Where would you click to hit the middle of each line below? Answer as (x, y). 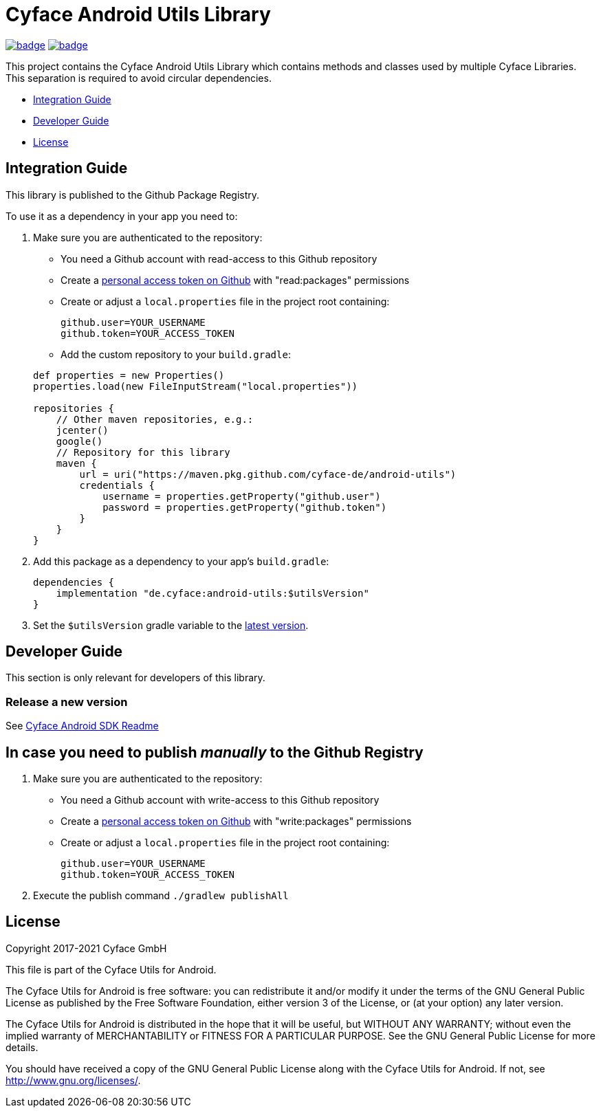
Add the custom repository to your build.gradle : (176, 354)
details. (22, 1047)
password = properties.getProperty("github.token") (245, 507)
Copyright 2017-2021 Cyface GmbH (86, 948)
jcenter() (82, 430)
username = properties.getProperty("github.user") (242, 496)
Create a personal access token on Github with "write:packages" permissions (236, 822)
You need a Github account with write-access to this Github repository (220, 800)
